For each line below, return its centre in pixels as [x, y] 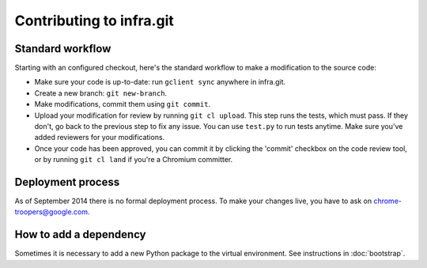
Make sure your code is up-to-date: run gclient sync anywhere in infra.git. [160, 82]
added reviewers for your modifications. [100, 138]
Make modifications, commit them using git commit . [123, 104]
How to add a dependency [80, 234]
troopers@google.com [51, 212]
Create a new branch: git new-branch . [101, 93]
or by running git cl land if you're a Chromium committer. [134, 160]
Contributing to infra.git [94, 21]
